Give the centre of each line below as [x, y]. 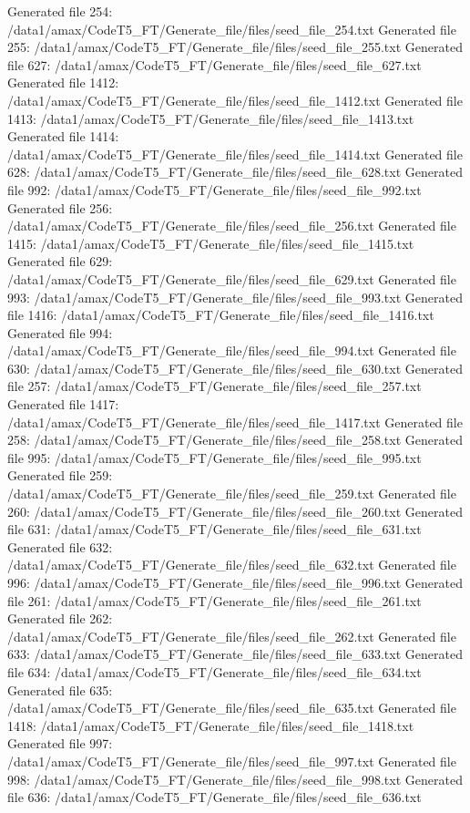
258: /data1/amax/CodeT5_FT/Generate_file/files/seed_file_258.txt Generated [235, 440]
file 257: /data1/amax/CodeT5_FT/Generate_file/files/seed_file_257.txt [215, 386]
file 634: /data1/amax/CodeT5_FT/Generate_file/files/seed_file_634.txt [215, 671]
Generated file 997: [60, 743]
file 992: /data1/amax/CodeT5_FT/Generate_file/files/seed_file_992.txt [215, 189]
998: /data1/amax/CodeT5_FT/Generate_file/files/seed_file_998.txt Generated [235, 779]
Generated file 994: [60, 332]
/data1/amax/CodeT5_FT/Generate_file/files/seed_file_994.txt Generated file [232, 350]
